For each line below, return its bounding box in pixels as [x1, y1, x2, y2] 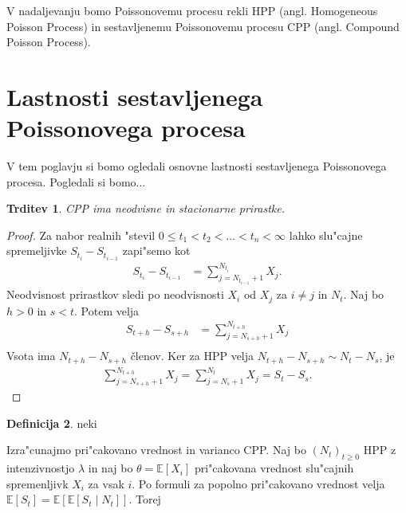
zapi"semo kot [122, 242, 191, 259]
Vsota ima [6, 347, 56, 364]
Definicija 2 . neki [6, 414, 97, 431]
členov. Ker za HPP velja [130, 347, 254, 364]
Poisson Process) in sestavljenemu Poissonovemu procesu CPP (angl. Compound [6, 18, 400, 34]
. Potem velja [74, 302, 140, 319]
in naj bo [88, 460, 133, 476]
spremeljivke [6, 242, 67, 259]
